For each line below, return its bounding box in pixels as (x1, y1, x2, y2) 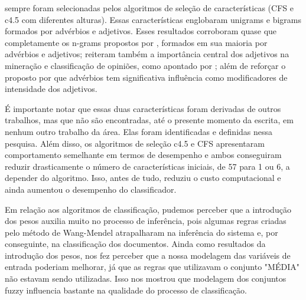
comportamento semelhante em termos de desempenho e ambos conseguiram (5, 149, 282, 161)
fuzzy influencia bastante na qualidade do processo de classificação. (5, 283, 247, 296)
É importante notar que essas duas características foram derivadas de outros (5, 102, 281, 114)
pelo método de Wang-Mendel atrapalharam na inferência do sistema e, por (5, 226, 278, 238)
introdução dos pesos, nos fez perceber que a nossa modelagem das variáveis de (5, 249, 291, 261)
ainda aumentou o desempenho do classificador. (5, 183, 177, 195)
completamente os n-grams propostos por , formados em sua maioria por (5, 36, 268, 48)
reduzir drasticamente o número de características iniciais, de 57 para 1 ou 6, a (5, 160, 290, 172)
